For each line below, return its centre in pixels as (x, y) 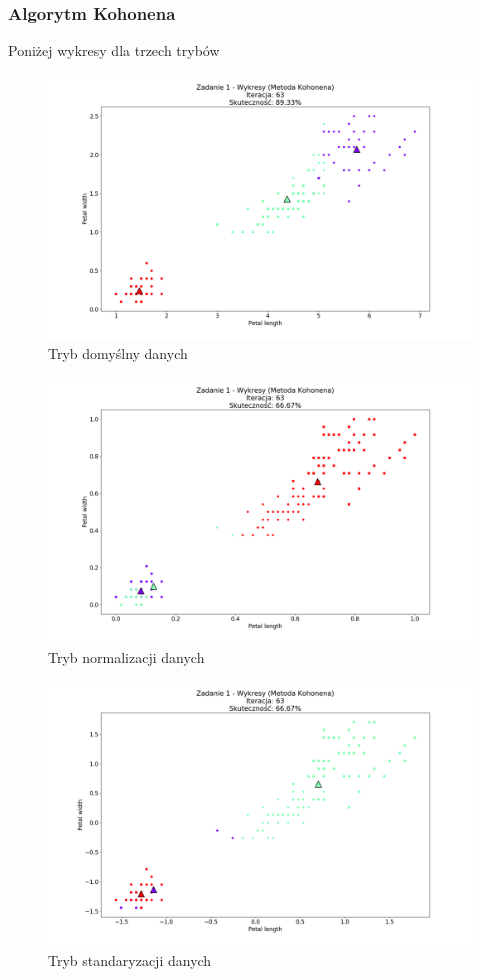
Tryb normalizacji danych (126, 656)
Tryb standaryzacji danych (130, 959)
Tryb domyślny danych (118, 353)
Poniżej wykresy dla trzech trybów (114, 50)
